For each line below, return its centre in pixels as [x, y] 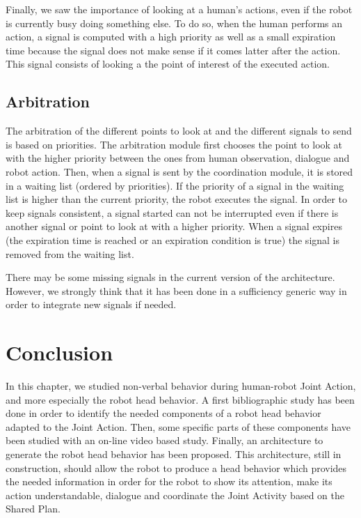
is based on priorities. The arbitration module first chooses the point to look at [174, 144]
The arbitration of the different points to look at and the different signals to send [179, 131]
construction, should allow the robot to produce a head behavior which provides [176, 467]
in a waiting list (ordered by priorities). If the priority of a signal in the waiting [175, 185]
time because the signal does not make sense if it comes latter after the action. [173, 50]
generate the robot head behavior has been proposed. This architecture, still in [174, 454]
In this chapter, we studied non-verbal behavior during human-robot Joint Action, [181, 386]
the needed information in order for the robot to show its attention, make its [169, 481]
